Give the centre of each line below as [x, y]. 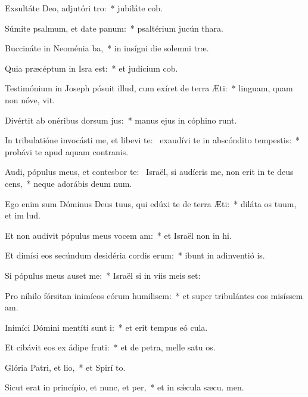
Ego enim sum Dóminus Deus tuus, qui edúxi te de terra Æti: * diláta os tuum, [151, 203]
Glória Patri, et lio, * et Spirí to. [65, 367]
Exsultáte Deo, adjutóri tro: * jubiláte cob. [84, 8]
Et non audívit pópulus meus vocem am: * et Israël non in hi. [118, 235]
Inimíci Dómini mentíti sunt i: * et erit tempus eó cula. [106, 327]
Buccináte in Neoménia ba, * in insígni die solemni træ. [107, 48]
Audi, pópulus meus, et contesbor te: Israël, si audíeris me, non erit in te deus [149, 172]
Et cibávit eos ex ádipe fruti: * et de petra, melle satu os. [110, 347]
